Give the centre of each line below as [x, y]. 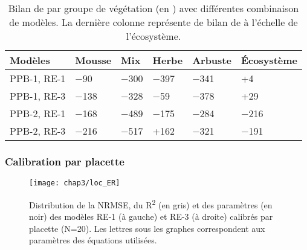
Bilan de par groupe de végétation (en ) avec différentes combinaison [153, 8]
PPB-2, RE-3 [38, 131]
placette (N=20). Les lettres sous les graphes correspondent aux [147, 228]
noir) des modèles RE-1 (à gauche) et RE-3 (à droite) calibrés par [151, 216]
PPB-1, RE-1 [38, 78]
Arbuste [212, 60]
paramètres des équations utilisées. [93, 240]
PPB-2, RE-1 [38, 113]
